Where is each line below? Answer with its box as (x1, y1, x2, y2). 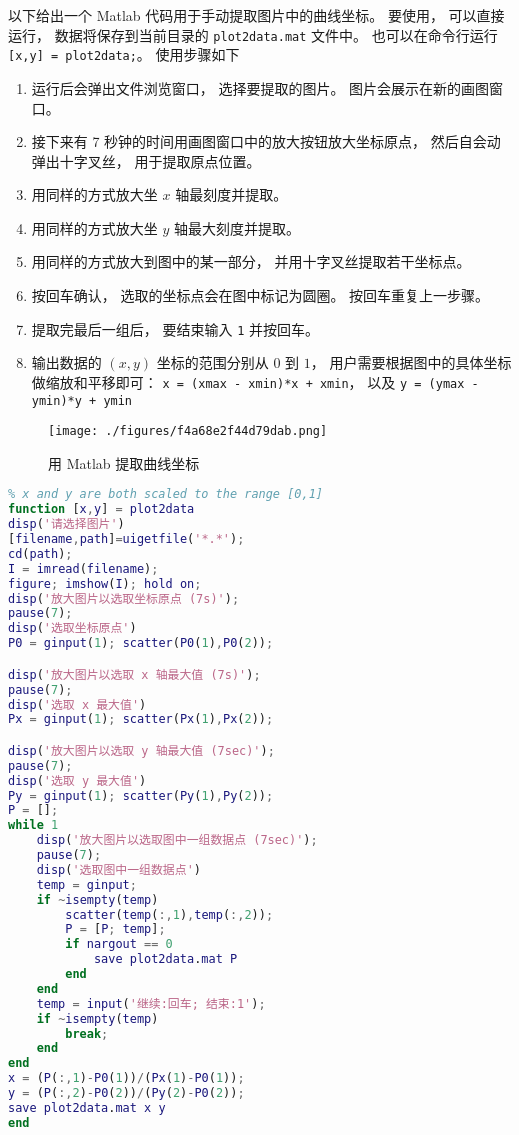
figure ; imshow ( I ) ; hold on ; (8, 576, 202, 591)
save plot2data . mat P (93, 952, 238, 967)
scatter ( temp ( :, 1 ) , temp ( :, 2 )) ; (65, 907, 274, 922)
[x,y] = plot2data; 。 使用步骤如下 (8, 44, 240, 65)
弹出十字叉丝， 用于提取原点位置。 (31, 150, 261, 171)
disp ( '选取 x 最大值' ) (8, 697, 147, 712)
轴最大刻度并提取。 (174, 217, 301, 238)
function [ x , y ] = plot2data (8, 502, 195, 517)
